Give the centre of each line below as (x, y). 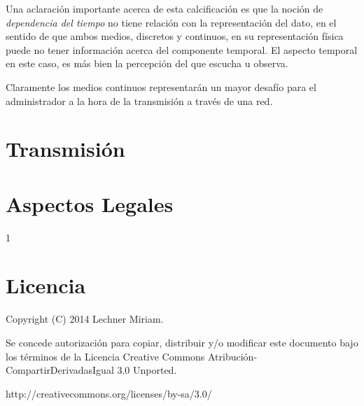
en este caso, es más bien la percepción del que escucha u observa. (147, 63)
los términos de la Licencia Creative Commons (105, 356)
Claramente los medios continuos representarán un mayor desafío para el (161, 86)
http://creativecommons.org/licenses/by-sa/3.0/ (109, 393)
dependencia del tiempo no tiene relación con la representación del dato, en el (171, 22)
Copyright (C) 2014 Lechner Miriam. (85, 319)
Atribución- (233, 356)
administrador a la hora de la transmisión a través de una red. (139, 100)
